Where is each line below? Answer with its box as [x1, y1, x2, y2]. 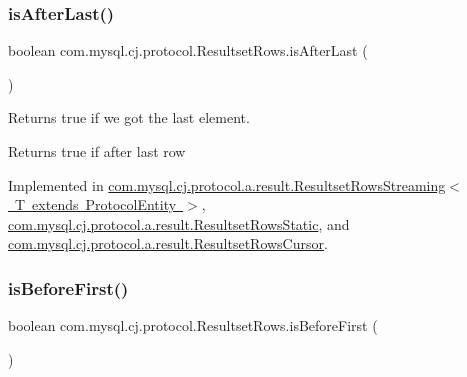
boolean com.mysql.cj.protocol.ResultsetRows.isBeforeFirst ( [8, 315, 378, 336]
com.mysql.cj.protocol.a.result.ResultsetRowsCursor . [8, 233, 328, 254]
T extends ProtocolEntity [14, 194, 177, 215]
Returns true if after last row [8, 141, 186, 161]
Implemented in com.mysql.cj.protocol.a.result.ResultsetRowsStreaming [8, 174, 446, 195]
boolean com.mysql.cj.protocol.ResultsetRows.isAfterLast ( [8, 40, 368, 61]
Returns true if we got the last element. [8, 107, 250, 128]
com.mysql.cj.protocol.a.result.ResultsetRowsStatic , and [8, 213, 350, 234]
